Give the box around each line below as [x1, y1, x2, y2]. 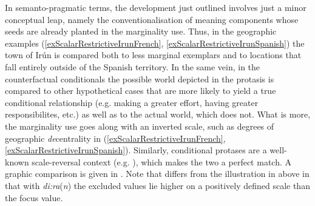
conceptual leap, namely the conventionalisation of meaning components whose [5, 13, 299, 25]
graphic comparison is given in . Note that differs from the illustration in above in [5, 167, 310, 180]
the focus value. [5, 191, 63, 204]
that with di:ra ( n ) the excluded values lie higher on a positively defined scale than [5, 179, 310, 191]
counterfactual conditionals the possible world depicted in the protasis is [5, 72, 274, 85]
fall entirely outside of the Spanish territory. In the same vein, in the [5, 60, 260, 73]
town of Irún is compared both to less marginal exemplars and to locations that [5, 48, 302, 61]
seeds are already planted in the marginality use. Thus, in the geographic [5, 25, 277, 38]
